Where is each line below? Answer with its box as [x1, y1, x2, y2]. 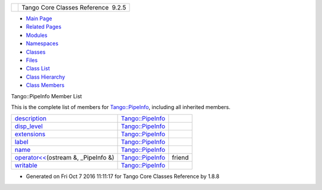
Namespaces [26, 40, 59, 47]
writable [14, 161, 38, 170]
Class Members [26, 82, 65, 89]
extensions [14, 130, 46, 138]
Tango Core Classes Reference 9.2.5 [21, 4, 126, 11]
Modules [26, 32, 48, 39]
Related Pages [26, 23, 62, 30]
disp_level [14, 122, 43, 130]
